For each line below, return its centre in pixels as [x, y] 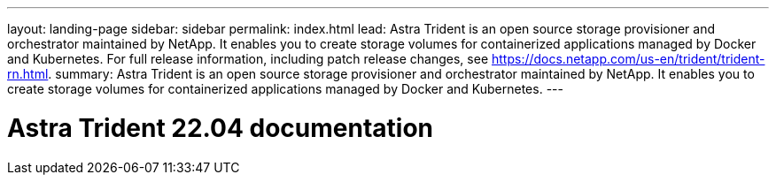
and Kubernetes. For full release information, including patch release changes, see [248, 59]
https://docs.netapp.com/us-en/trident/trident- [628, 59]
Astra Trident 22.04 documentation [221, 128]
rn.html [28, 74]
